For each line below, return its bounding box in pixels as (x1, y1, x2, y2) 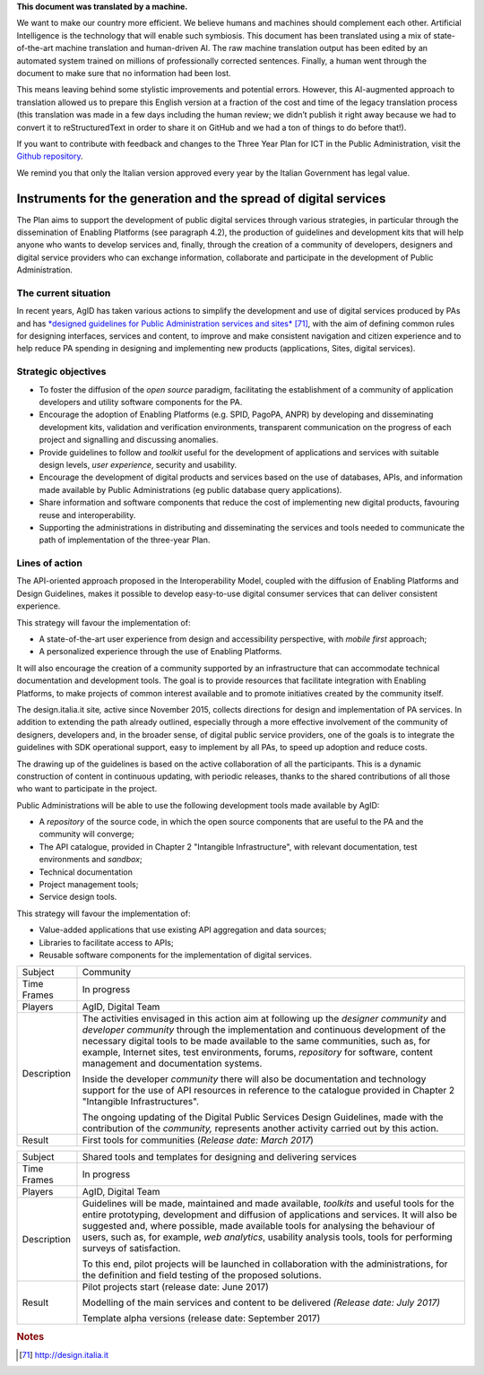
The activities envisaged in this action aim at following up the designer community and (82, 1013, 447, 1025)
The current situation (16, 287, 111, 299)
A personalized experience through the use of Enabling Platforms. (39, 646, 282, 657)
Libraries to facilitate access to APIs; (39, 937, 174, 947)
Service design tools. (39, 892, 117, 903)
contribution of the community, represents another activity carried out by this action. (82, 1122, 439, 1135)
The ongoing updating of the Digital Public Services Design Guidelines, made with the (82, 1111, 444, 1124)
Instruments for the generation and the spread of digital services (16, 191, 386, 206)
